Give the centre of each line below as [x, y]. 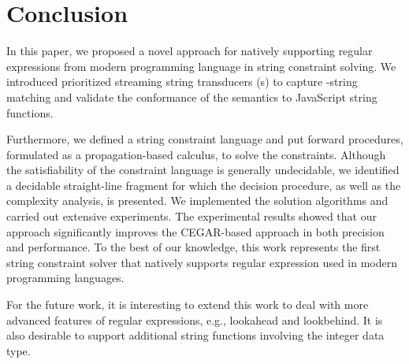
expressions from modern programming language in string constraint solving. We [201, 66]
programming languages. [65, 278]
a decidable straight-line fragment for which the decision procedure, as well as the [204, 185]
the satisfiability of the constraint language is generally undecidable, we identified [203, 170]
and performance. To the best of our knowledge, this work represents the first [193, 247]
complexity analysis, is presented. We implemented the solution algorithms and [197, 201]
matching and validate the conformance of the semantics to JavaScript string [192, 97]
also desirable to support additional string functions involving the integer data [195, 335]
